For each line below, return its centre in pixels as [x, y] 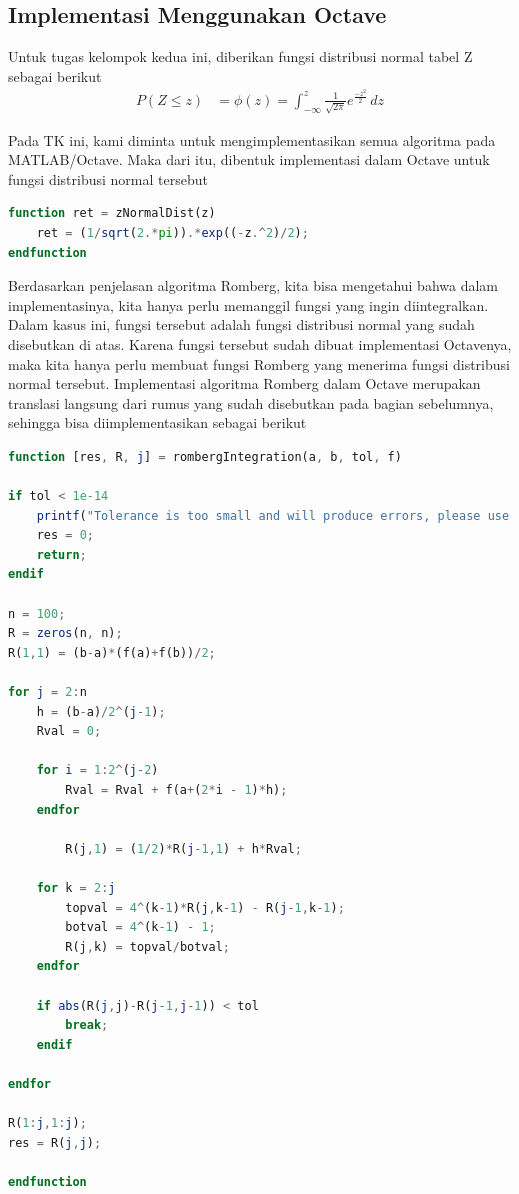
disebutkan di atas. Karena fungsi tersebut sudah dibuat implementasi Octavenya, [260, 343]
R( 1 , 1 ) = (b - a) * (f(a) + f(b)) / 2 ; [112, 652]
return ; [61, 554]
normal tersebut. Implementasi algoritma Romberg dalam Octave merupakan [244, 383]
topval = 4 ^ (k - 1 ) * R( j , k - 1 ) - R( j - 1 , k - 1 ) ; [205, 907]
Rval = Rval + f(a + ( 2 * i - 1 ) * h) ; [176, 790]
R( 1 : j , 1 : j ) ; [47, 1123]
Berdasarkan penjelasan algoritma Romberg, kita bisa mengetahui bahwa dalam [253, 285]
